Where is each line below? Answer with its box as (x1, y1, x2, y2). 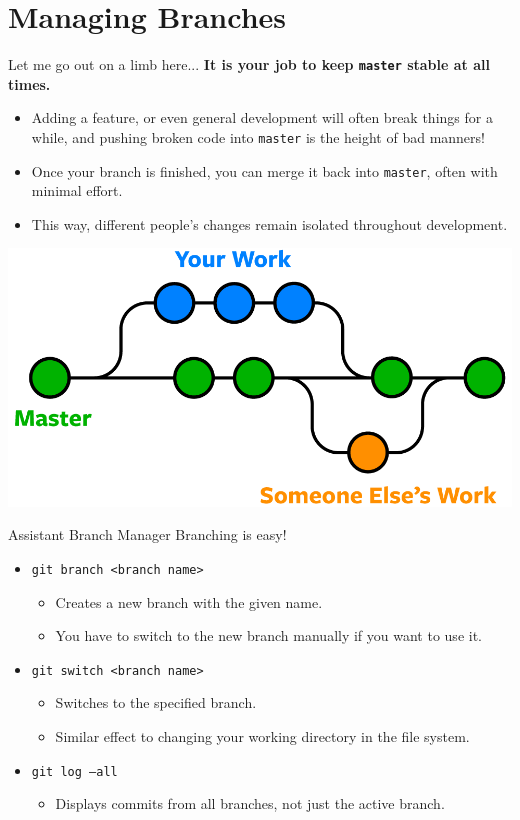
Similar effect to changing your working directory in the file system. (55, 725, 470, 746)
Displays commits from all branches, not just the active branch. (55, 793, 445, 814)
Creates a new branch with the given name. (55, 591, 323, 612)
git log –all (31, 764, 118, 779)
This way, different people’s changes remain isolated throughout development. (31, 213, 508, 234)
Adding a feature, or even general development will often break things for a (31, 107, 493, 128)
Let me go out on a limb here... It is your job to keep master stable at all (8, 54, 490, 75)
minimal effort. (31, 180, 123, 201)
